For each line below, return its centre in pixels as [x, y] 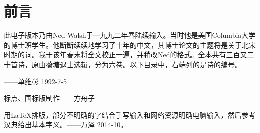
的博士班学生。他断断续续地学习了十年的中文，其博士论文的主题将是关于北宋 [130, 45]
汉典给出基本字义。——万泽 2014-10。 [66, 125]
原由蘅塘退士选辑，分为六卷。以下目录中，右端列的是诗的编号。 [137, 64]
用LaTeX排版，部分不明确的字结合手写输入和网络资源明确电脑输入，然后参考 [130, 115]
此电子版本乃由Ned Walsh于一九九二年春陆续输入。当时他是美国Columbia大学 [130, 35]
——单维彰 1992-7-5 [35, 81]
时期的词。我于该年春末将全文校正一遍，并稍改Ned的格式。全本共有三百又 [126, 55]
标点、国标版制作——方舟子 [49, 98]
